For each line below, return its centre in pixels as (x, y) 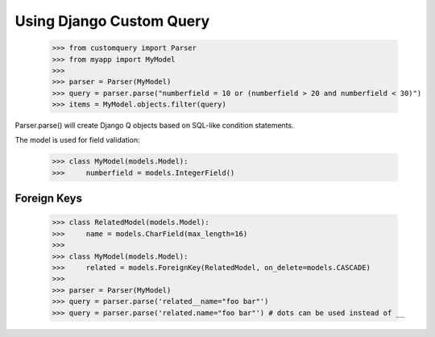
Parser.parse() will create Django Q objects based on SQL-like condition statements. (154, 126)
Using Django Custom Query (112, 21)
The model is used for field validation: (77, 140)
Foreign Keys (48, 199)
